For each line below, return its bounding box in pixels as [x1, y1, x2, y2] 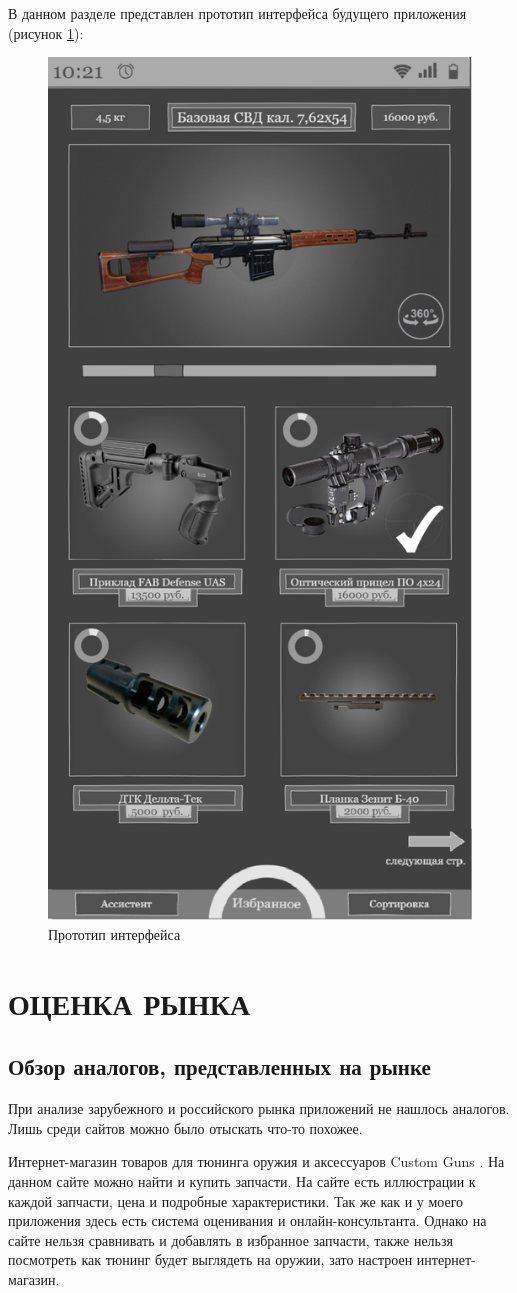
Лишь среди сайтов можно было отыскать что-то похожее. [8, 1117, 363, 1138]
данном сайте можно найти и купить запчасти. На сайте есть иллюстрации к [8, 1170, 476, 1191]
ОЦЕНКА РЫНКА [8, 982, 251, 1023]
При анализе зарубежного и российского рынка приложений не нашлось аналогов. [8, 1098, 510, 1119]
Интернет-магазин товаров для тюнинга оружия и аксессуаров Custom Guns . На [8, 1151, 505, 1172]
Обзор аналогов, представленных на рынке [8, 1051, 431, 1082]
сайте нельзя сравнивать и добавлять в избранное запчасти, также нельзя [8, 1229, 453, 1250]
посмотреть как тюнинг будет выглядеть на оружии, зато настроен [8, 1249, 413, 1270]
